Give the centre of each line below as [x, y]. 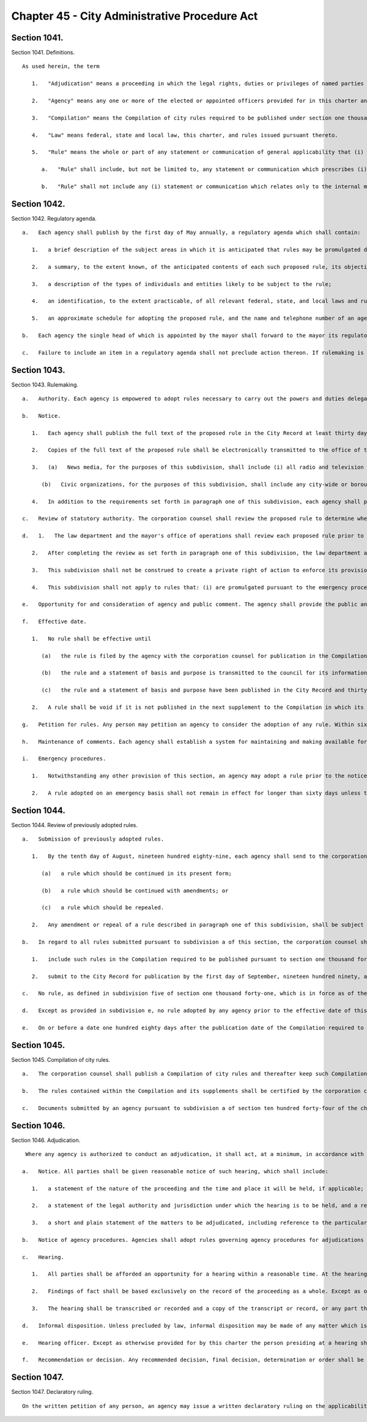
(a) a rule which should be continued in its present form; [136, 873]
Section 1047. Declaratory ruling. [52, 1392]
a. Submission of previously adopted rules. [93, 839]
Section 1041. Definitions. [43, 53]
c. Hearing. [43, 1257]
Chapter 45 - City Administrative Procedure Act [135, 16]
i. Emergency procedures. [64, 759]
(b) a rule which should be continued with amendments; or [135, 891]
